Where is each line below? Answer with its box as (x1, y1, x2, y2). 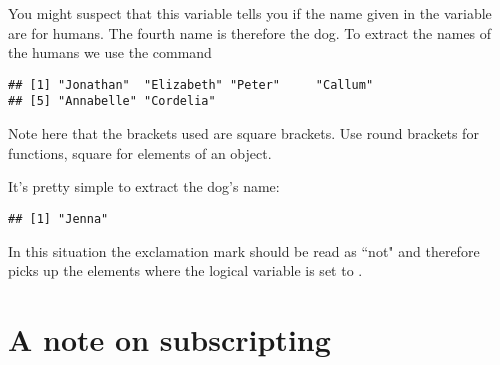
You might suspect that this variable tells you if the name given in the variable (8, 3, 492, 23)
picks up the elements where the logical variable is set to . (8, 260, 363, 281)
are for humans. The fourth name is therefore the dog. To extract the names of (8, 22, 492, 43)
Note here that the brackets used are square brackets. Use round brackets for (8, 123, 479, 144)
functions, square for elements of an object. (8, 142, 272, 163)
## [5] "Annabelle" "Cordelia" (8, 94, 216, 109)
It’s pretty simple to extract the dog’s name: (8, 176, 280, 197)
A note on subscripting (8, 318, 331, 359)
